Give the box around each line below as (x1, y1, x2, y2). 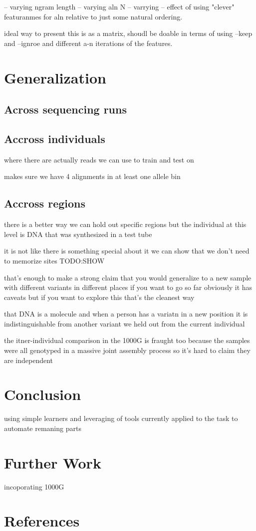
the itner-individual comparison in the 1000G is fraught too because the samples (4, 335, 250, 345)
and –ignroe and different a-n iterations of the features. (4, 37, 173, 48)
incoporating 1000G (4, 481, 64, 491)
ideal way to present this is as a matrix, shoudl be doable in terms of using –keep (4, 28, 253, 38)
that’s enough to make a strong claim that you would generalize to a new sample (4, 272, 252, 282)
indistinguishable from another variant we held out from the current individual (4, 318, 245, 328)
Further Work (4, 452, 101, 472)
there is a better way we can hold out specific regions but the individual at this (4, 219, 247, 229)
